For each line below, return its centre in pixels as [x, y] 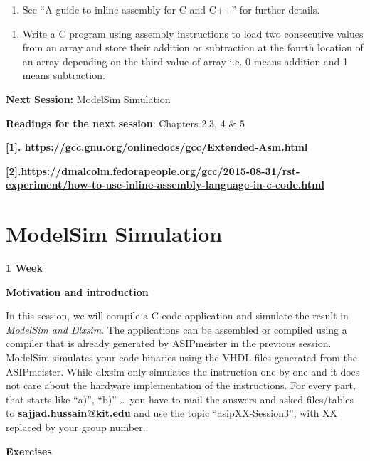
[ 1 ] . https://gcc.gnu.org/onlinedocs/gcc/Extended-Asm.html [157, 147]
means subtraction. [64, 75]
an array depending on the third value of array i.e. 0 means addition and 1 [185, 61]
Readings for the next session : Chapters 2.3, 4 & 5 [125, 123]
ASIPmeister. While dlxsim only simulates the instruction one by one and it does [183, 371]
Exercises [29, 451]
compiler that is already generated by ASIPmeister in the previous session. [169, 343]
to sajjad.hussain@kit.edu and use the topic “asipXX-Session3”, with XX [172, 413]
